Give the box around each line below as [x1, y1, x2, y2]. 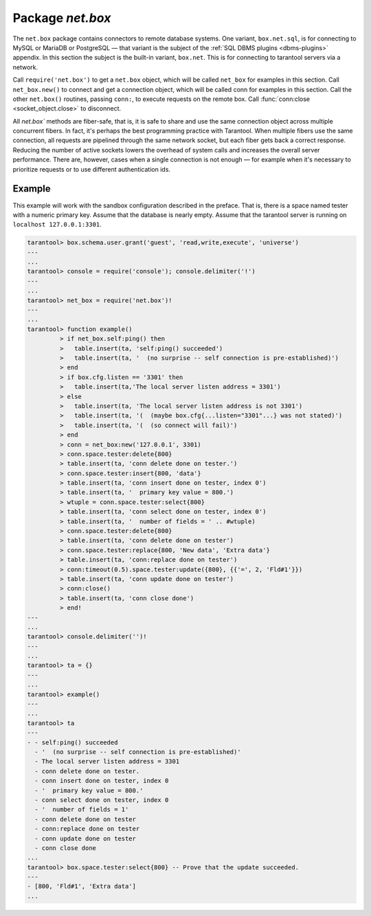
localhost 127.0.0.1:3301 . [12, 220, 102, 229]
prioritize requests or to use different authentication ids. [12, 165, 171, 173]
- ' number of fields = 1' [34, 805, 129, 814]
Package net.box [12, 10, 111, 25]
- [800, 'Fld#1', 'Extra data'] [27, 882, 137, 891]
